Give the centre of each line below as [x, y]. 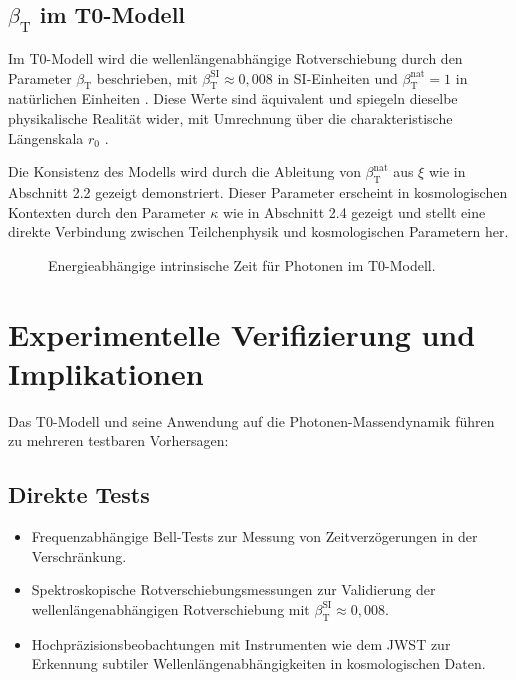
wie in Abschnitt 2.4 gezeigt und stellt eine [354, 211]
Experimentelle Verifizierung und [242, 333]
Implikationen [106, 372]
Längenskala [46, 137]
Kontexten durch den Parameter [107, 211]
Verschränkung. [79, 555]
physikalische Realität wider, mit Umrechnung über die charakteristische [230, 117]
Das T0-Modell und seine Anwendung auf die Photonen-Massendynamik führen [251, 420]
